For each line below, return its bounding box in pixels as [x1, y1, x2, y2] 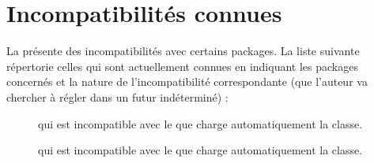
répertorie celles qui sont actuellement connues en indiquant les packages [6, 57, 358, 74]
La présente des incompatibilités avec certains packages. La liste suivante [6, 43, 360, 59]
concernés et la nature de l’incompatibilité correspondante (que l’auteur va [6, 73, 368, 90]
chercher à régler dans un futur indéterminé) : [6, 88, 229, 105]
